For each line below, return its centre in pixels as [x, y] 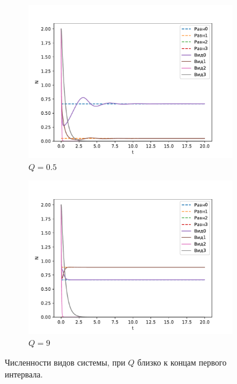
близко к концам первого [182, 362]
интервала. [24, 374]
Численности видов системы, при [65, 362]
